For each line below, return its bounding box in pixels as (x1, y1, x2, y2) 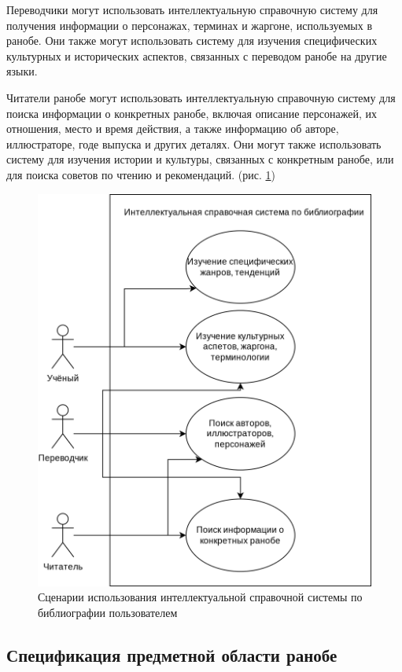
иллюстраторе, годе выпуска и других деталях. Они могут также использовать (6, 135, 382, 152)
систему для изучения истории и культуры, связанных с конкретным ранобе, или (6, 151, 394, 167)
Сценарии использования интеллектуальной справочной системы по (38, 589, 363, 605)
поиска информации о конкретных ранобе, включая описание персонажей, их (6, 105, 377, 121)
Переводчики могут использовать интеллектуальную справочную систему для (6, 2, 378, 17)
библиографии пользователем (38, 604, 178, 620)
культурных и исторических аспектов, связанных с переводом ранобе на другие (6, 47, 387, 64)
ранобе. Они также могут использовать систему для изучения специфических (6, 32, 378, 49)
